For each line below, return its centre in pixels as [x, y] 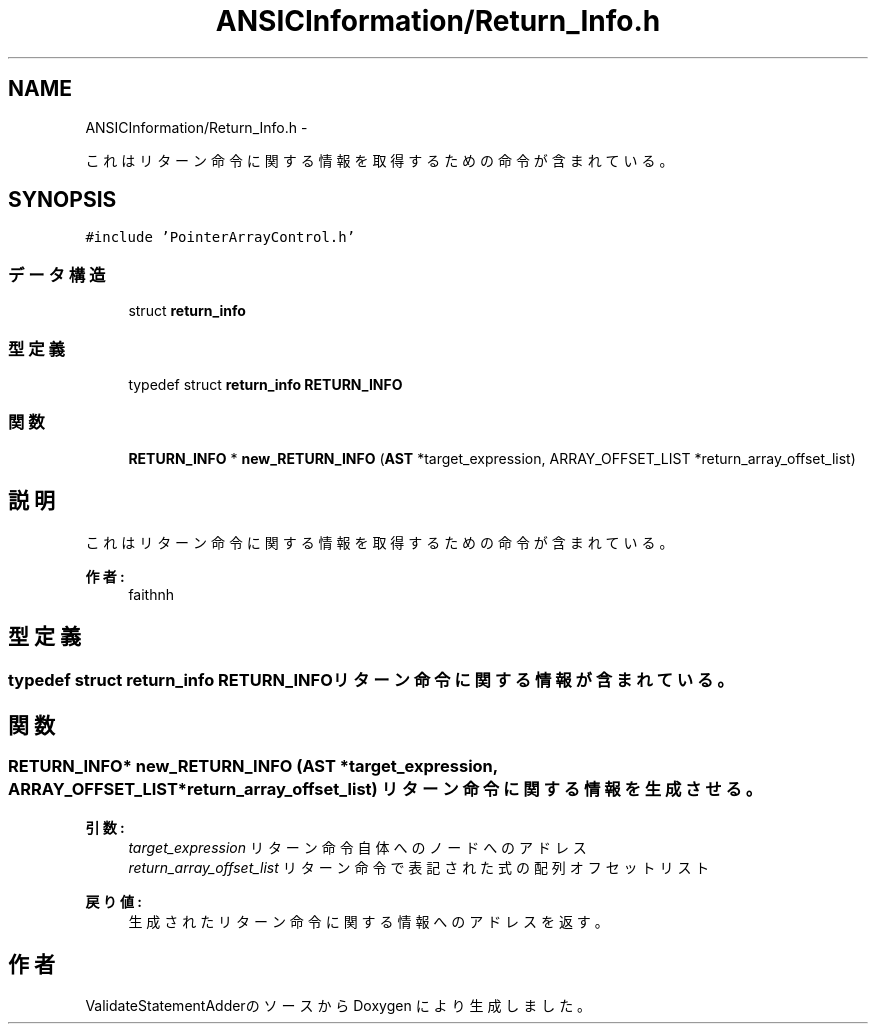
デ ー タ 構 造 [57, 274]
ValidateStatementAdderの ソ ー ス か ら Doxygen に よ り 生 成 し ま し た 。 [338, 1006]
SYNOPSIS [62, 200]
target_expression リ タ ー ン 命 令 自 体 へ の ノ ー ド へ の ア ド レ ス [357, 847]
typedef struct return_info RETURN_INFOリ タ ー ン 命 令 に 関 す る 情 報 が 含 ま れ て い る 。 [371, 680]
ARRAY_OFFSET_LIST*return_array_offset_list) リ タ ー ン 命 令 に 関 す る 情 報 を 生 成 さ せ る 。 [385, 789]
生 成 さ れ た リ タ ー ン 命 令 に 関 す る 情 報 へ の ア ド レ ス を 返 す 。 [368, 921]
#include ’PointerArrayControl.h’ [220, 237]
